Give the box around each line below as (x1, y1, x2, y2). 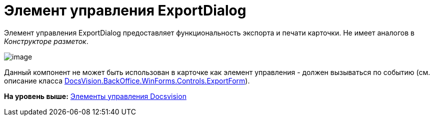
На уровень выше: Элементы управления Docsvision (4, 91, 186, 100)
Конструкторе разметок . (4, 36, 88, 45)
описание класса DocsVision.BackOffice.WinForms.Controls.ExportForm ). (4, 76, 250, 85)
